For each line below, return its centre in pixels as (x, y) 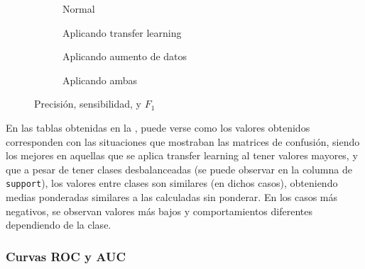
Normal (79, 8)
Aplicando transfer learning (122, 32)
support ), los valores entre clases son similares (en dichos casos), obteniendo (172, 183)
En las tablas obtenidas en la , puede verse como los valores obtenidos (158, 127)
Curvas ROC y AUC (66, 256)
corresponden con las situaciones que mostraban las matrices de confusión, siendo (183, 141)
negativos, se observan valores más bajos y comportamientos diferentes (159, 211)
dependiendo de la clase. (59, 225)
